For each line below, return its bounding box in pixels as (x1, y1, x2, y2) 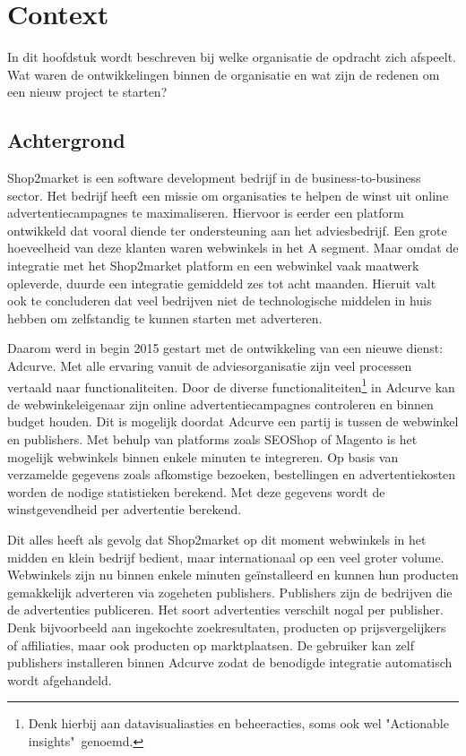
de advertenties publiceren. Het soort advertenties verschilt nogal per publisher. (7, 600, 444, 619)
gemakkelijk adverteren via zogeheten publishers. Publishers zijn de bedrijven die (7, 582, 453, 601)
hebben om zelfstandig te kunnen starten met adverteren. (7, 308, 323, 327)
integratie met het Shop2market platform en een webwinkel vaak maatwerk (7, 256, 419, 275)
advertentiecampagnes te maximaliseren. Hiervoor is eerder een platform (7, 203, 404, 222)
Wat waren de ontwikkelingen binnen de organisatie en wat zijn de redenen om (7, 64, 440, 83)
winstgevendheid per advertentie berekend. (7, 500, 242, 519)
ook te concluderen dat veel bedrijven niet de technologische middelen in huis (7, 291, 432, 310)
